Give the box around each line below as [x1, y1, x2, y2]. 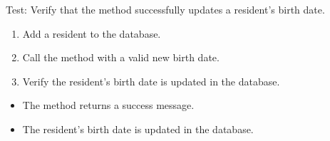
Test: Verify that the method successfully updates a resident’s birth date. [6, 2, 325, 16]
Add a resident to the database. [22, 26, 161, 41]
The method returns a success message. [22, 98, 195, 113]
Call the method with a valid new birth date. [22, 50, 220, 65]
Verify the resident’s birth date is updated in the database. [22, 73, 280, 88]
